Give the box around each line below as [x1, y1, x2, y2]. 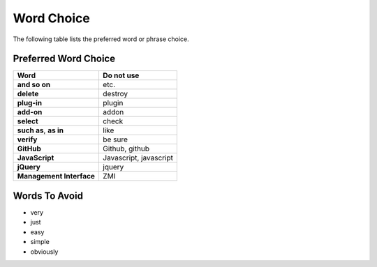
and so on [17, 80, 51, 90]
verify [17, 135, 38, 144]
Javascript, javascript [102, 153, 174, 163]
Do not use [102, 70, 140, 80]
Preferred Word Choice [13, 53, 115, 65]
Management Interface [17, 171, 96, 181]
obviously [30, 247, 59, 256]
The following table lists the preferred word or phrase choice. [13, 35, 189, 43]
